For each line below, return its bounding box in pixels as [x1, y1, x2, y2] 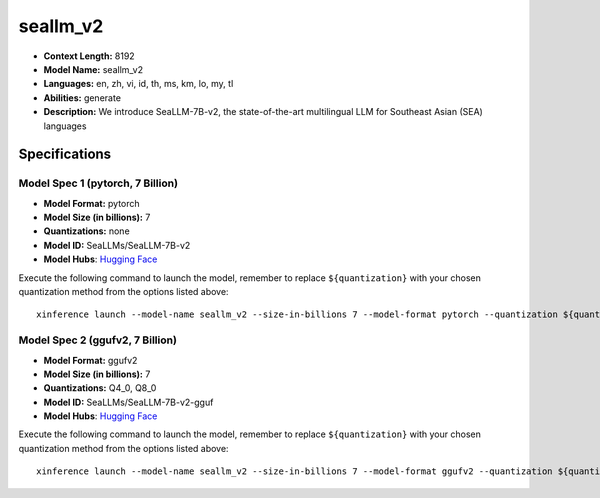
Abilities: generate [43, 91, 122, 104]
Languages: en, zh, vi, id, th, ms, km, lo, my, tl [43, 78, 234, 90]
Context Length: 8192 [43, 50, 135, 62]
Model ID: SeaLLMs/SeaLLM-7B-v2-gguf [43, 396, 214, 408]
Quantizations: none [43, 225, 130, 237]
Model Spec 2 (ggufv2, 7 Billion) [18, 333, 177, 347]
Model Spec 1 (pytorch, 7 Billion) [18, 176, 179, 190]
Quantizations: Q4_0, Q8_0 [43, 382, 157, 394]
